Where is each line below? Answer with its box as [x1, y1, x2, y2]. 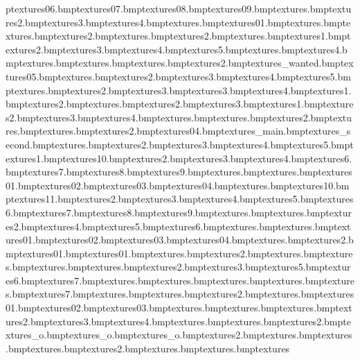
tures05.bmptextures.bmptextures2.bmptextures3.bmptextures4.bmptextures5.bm [6, 69, 351, 83]
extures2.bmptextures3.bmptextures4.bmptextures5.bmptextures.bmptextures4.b [6, 42, 348, 56]
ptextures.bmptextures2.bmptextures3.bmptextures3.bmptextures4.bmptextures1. [6, 83, 352, 97]
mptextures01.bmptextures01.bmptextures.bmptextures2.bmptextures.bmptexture [6, 246, 353, 260]
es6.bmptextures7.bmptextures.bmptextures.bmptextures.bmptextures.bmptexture [6, 273, 354, 287]
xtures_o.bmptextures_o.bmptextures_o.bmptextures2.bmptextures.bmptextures [6, 327, 352, 342]
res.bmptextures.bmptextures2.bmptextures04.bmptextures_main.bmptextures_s [6, 123, 351, 138]
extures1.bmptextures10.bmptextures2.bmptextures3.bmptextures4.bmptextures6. [6, 151, 352, 165]
